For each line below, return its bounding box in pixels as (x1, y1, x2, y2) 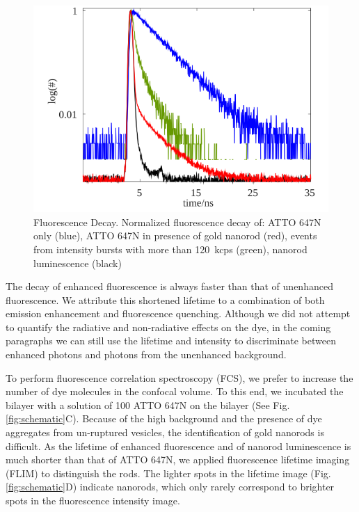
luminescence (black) (33, 255, 122, 270)
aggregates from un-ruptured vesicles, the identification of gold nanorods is (6, 425, 324, 440)
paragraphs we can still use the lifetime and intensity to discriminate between (6, 333, 336, 348)
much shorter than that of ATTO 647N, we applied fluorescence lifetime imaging (6, 452, 350, 467)
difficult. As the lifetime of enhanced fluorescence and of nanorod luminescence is (6, 438, 351, 453)
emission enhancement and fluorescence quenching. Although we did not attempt (6, 306, 351, 321)
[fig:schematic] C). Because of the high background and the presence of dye (6, 411, 322, 426)
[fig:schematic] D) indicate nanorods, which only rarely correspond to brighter (6, 479, 335, 494)
